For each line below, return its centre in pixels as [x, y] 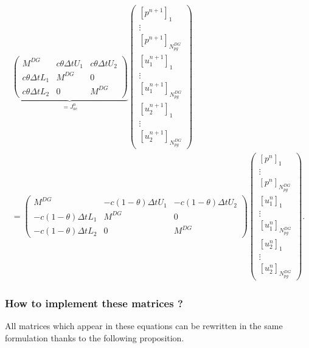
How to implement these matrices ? [94, 303]
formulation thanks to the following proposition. [95, 337]
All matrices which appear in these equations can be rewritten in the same [144, 325]
